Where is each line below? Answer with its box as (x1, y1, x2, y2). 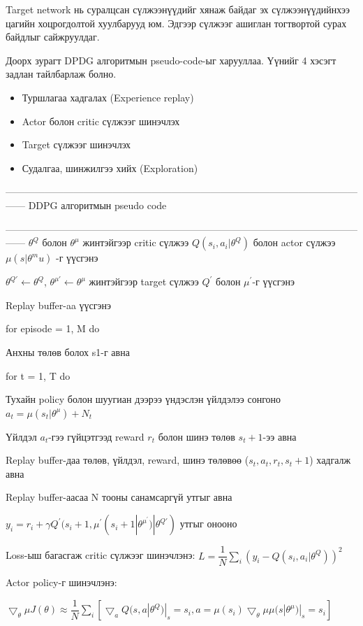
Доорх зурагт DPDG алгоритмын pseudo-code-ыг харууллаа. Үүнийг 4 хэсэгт (6, 52, 336, 67)
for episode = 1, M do (6, 321, 100, 336)
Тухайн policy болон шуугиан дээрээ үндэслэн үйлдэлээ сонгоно (6, 392, 281, 406)
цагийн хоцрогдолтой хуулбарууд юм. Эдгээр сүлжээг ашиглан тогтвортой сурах (6, 15, 347, 30)
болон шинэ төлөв (158, 429, 235, 443)
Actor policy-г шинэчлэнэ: (6, 575, 117, 590)
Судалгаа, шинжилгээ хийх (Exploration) (22, 160, 198, 175)
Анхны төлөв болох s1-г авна (6, 344, 130, 359)
